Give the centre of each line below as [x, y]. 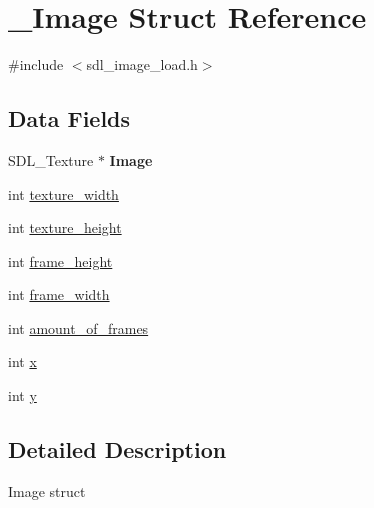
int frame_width [59, 294]
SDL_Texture [51, 159]
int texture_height [65, 227]
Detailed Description [117, 449]
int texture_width [63, 193]
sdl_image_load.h [142, 64]
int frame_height [60, 260]
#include [36, 64]
